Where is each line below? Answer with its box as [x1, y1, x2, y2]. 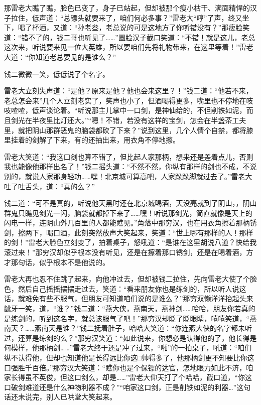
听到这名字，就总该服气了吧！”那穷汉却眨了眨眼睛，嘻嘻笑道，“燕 [39, 313, 257, 323]
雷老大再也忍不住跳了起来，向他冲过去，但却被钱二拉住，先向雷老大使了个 [4, 274, 250, 284]
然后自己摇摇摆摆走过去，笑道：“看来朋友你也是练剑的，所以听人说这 [18, 283, 246, 294]
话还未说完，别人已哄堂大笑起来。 [4, 391, 116, 402]
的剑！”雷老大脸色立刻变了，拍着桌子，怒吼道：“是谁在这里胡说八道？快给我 [4, 237, 257, 247]
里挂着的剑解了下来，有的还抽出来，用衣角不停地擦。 [4, 134, 180, 145]
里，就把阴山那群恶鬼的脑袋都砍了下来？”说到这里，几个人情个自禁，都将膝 [4, 124, 253, 135]
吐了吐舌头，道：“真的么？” [4, 181, 95, 191]
